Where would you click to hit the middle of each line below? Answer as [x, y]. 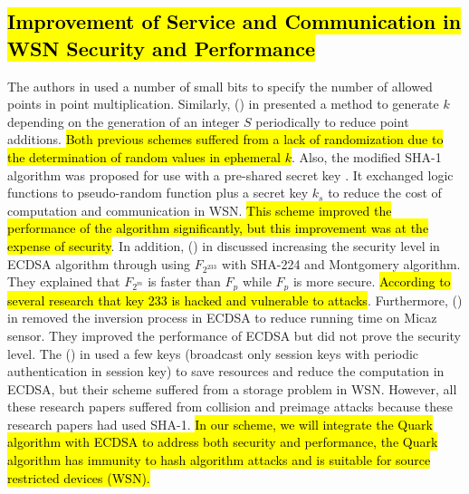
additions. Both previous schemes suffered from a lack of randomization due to [225, 139]
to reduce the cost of [385, 193]
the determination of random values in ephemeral [144, 156]
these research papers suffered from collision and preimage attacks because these [230, 407]
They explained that [64, 281]
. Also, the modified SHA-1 [366, 156]
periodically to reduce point [332, 121]
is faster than [184, 281]
